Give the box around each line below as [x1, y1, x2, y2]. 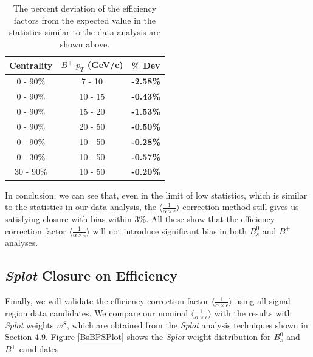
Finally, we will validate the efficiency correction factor [5, 294, 209, 307]
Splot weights [5, 318, 54, 331]
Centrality [9, 58, 53, 71]
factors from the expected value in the [13, 13, 156, 26]
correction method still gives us [182, 200, 299, 213]
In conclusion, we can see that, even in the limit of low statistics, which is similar [5, 188, 308, 201]
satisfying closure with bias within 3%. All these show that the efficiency [5, 212, 275, 225]
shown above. [60, 37, 110, 50]
